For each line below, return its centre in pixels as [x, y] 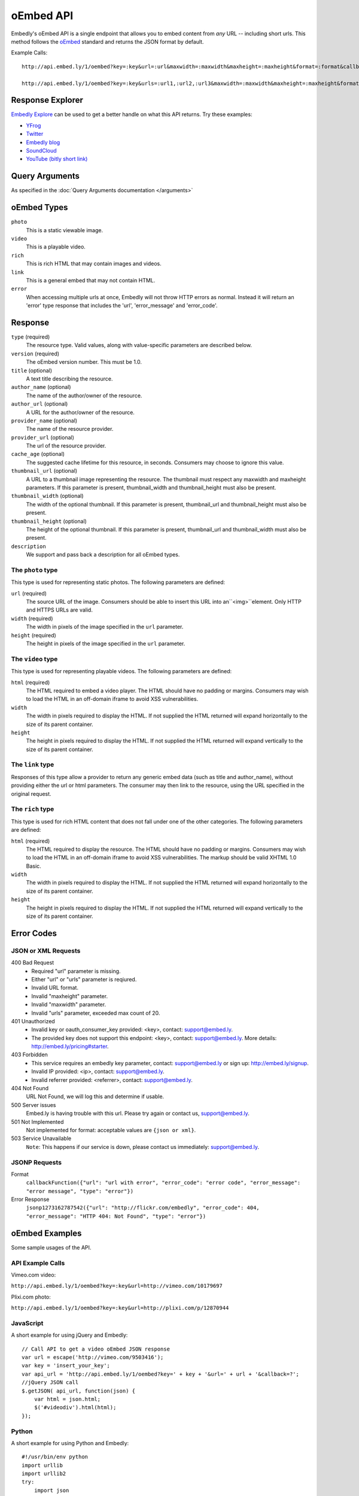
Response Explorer [47, 100]
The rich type [33, 809]
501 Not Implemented [37, 1121]
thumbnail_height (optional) [49, 521]
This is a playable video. [56, 247]
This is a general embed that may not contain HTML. [91, 280]
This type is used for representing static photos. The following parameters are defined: [118, 582]
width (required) [32, 618]
